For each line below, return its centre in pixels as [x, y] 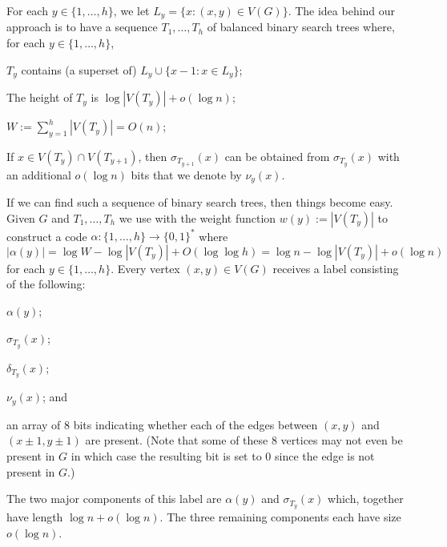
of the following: [46, 284]
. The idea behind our [342, 10]
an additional [39, 174]
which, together [366, 499]
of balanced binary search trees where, [301, 27]
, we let [131, 10]
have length [35, 517]
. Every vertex [145, 268]
